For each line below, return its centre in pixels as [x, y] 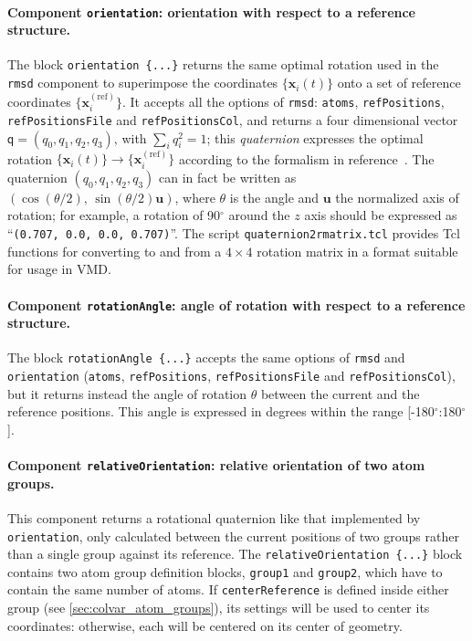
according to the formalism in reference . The [306, 158]
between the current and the [340, 393]
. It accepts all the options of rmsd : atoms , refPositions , [283, 101]
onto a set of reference [399, 83]
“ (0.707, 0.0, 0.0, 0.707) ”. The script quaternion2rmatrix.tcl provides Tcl [234, 233]
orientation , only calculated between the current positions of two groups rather [233, 536]
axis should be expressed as [381, 215]
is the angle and [274, 197]
